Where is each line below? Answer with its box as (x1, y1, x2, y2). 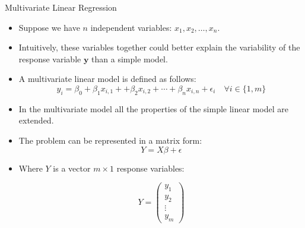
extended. (18, 114, 54, 126)
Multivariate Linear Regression (5, 1, 117, 13)
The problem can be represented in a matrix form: (18, 134, 202, 146)
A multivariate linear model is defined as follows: (18, 72, 196, 85)
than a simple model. (91, 52, 168, 65)
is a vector (53, 161, 91, 174)
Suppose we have (18, 21, 80, 33)
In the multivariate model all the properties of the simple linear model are (18, 102, 288, 115)
